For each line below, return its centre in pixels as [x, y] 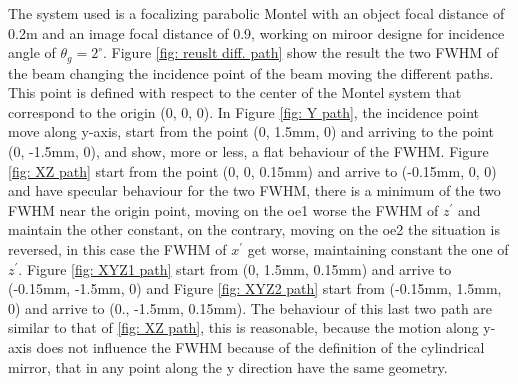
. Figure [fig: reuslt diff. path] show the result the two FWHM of [301, 52]
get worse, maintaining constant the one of [378, 248]
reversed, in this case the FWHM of [117, 248]
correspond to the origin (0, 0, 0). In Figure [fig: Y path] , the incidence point [244, 111]
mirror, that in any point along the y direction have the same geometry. [228, 366]
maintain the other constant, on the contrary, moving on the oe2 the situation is [254, 229]
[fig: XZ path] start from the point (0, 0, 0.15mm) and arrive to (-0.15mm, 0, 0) [252, 170]
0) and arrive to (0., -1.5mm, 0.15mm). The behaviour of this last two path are [250, 307]
